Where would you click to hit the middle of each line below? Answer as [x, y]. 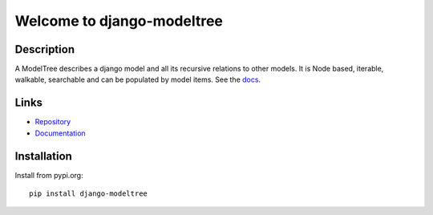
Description [45, 49]
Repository [53, 122]
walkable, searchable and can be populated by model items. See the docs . [138, 79]
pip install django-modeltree [89, 194]
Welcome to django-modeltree [119, 21]
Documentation [60, 133]
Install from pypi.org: [49, 175]
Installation [43, 156]
